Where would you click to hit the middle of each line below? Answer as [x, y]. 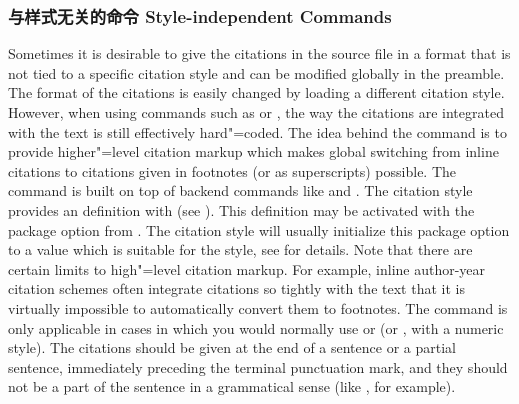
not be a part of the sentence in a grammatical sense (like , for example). [232, 386]
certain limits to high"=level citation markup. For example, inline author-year [247, 268]
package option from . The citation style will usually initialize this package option [259, 229]
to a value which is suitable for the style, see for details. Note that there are [240, 249]
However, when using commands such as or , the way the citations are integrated [256, 112]
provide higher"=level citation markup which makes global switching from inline [253, 151]
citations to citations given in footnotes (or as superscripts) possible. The [232, 170]
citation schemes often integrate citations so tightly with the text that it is [236, 288]
